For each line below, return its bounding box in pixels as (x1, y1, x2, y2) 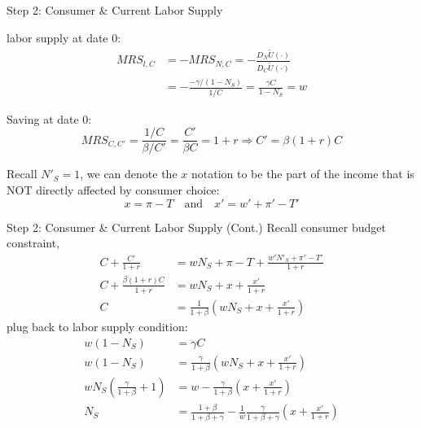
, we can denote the (80, 165, 178, 182)
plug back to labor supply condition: (7, 318, 188, 334)
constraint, (7, 234, 60, 251)
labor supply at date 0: (7, 28, 121, 46)
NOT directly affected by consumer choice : (7, 181, 220, 199)
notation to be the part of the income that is (191, 165, 414, 182)
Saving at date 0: (7, 110, 92, 127)
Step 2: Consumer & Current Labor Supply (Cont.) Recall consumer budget (7, 218, 386, 235)
